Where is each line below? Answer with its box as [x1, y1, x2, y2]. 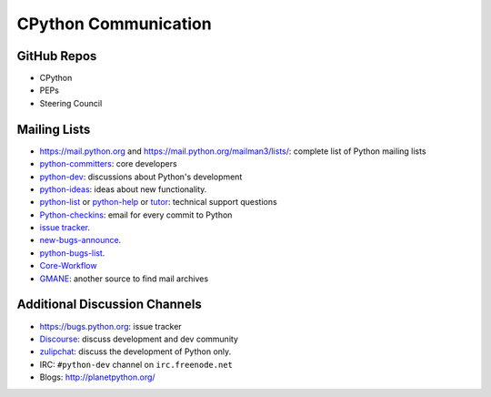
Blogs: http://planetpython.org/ [39, 372, 155, 382]
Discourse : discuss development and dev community [39, 333, 238, 344]
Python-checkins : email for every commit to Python [39, 209, 233, 220]
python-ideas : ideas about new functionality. [39, 183, 207, 195]
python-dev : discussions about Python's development [39, 171, 243, 182]
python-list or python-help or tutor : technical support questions [39, 197, 277, 208]
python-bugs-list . [39, 247, 105, 259]
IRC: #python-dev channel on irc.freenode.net [39, 359, 234, 370]
